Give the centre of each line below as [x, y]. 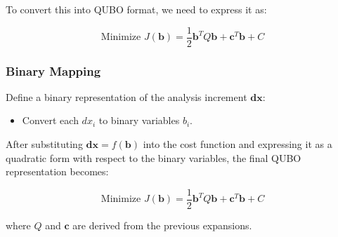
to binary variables [139, 120]
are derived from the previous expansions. [162, 225]
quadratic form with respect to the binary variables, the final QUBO [154, 157]
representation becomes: [57, 171]
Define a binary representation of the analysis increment [126, 96]
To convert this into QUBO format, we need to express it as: [136, 9]
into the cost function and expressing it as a [238, 144]
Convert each [50, 120]
